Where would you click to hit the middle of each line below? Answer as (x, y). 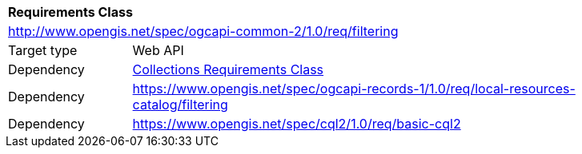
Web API (158, 50)
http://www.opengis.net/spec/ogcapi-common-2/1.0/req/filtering (203, 31)
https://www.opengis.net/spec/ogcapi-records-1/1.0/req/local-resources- (354, 89)
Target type (43, 50)
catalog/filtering (180, 105)
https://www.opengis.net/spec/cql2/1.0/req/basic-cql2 (297, 124)
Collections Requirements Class (228, 69)
